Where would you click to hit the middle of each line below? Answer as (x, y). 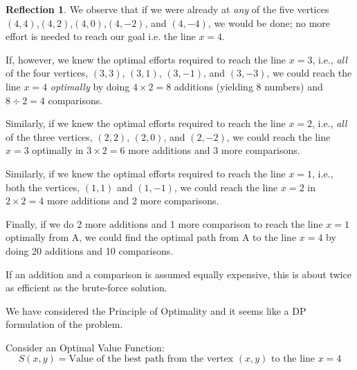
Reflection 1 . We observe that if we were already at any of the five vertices (167, 9)
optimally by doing (90, 86)
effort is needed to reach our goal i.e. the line (101, 36)
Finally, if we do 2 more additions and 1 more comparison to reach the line (164, 223)
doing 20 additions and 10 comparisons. (90, 250)
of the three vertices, (49, 136)
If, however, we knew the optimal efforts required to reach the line (146, 59)
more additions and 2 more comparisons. (133, 201)
